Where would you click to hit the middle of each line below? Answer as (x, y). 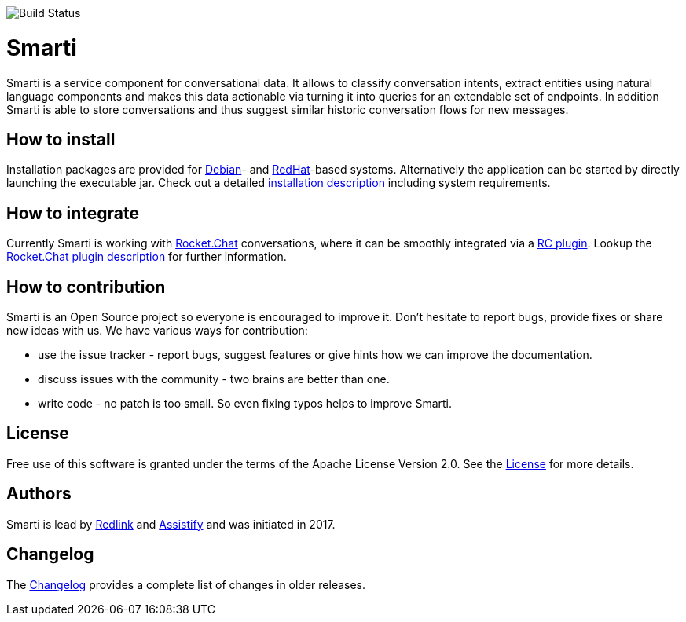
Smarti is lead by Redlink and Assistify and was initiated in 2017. (171, 524)
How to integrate (73, 213)
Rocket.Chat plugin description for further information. (147, 257)
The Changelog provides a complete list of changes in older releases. (186, 584)
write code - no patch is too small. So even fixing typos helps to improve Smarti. (245, 404)
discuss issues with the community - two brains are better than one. (214, 379)
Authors (39, 494)
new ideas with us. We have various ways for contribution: (157, 331)
